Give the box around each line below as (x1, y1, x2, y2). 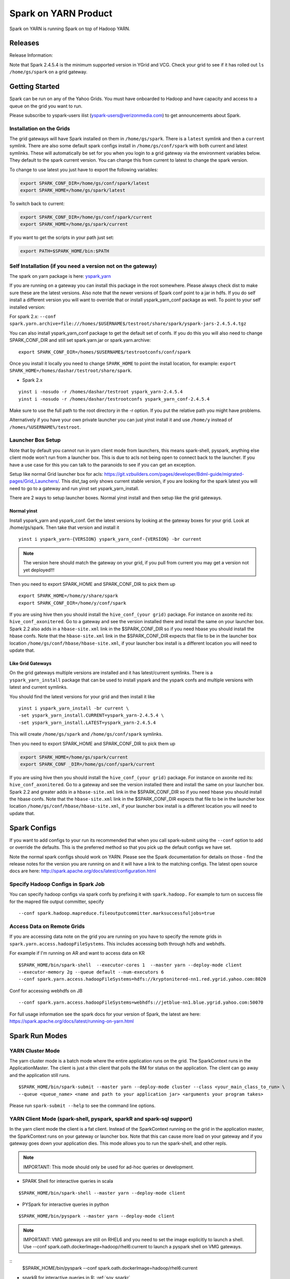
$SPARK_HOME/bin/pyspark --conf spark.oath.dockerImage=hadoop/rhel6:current (22, 1265, 198, 1271)
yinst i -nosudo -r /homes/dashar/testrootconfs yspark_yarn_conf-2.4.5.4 (18, 396, 210, 402)
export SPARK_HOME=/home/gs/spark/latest (20, 187, 126, 193)
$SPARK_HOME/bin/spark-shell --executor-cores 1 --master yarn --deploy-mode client (18, 962, 242, 968)
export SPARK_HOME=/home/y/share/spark (18, 593, 118, 599)
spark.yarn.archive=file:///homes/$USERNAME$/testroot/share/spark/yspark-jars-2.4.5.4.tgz (9, 321, 247, 327)
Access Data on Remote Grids (9, 923, 85, 930)
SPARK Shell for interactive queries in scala (22, 1178, 113, 1184)
